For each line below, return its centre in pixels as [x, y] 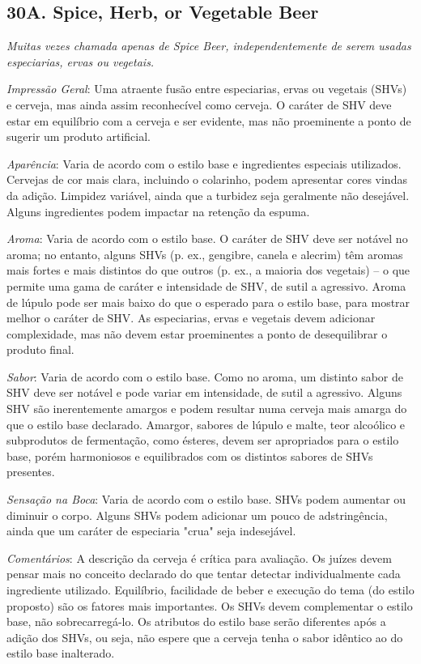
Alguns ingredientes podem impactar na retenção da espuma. [158, 211]
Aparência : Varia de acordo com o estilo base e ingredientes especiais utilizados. [204, 163]
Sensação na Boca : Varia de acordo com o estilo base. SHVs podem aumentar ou [206, 499]
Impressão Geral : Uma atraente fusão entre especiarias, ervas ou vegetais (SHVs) [207, 89]
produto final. [40, 349]
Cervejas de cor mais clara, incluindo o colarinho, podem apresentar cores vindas [207, 179]
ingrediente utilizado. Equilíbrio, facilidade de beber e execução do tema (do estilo [210, 590]
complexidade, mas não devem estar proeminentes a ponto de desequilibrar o [197, 333]
